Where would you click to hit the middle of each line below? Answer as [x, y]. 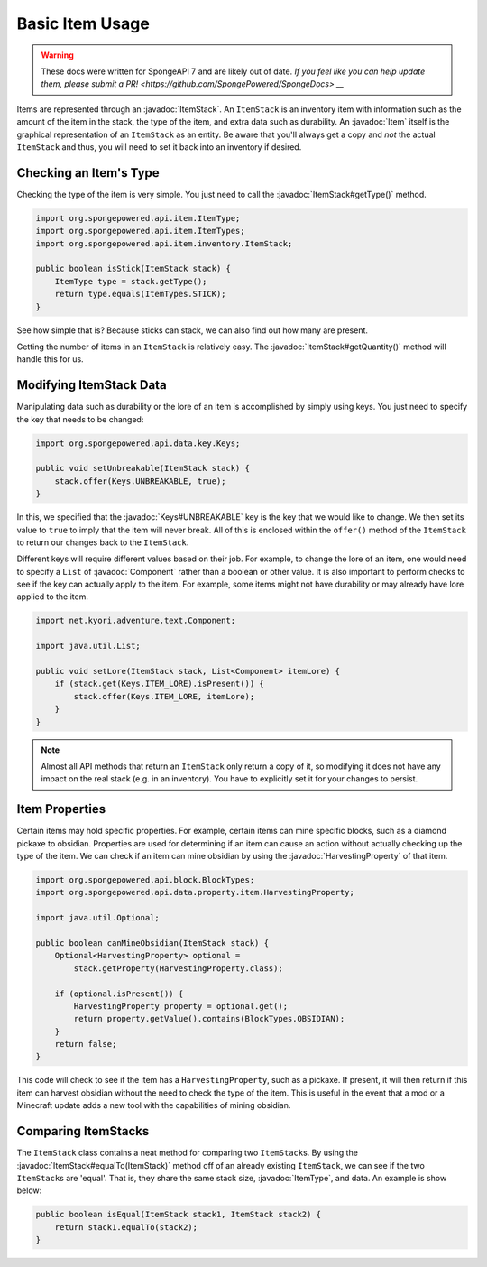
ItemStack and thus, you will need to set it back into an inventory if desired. [159, 147]
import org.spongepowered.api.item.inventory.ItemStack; [164, 243]
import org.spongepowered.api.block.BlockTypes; [145, 880]
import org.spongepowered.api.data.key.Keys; [138, 443]
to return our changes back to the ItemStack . [103, 542]
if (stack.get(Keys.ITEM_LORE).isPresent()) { [160, 684]
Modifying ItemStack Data [92, 385]
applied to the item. [53, 597]
